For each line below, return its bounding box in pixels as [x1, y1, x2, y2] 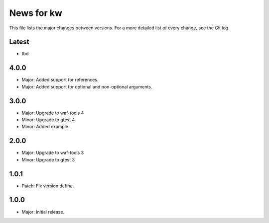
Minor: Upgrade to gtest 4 [21, 117, 75, 123]
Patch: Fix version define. [21, 183, 74, 189]
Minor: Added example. [21, 124, 70, 130]
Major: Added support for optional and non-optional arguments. [21, 83, 152, 89]
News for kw [9, 7, 62, 18]
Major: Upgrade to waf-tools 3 [21, 149, 84, 156]
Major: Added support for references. [21, 77, 99, 83]
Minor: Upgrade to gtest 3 [21, 156, 75, 162]
